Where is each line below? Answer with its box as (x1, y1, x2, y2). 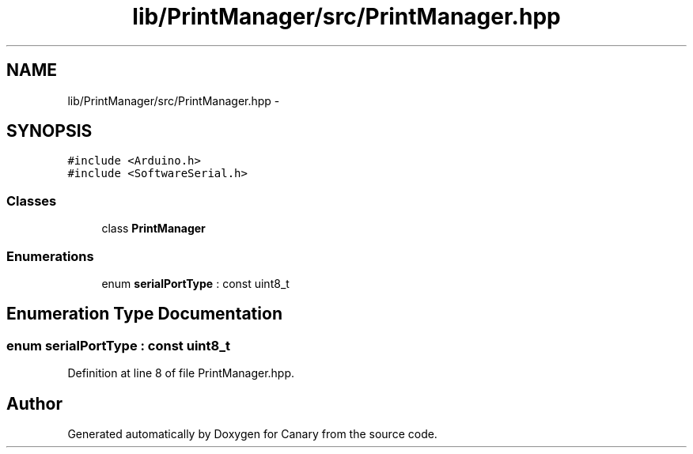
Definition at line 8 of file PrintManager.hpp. (67, 366, 295, 380)
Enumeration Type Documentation (6, 304, 282, 324)
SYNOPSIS (6, 121, 93, 142)
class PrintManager (101, 221, 206, 236)
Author (6, 393, 62, 414)
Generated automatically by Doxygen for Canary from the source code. (67, 427, 437, 441)
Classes (6, 192, 57, 209)
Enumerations (6, 248, 94, 264)
